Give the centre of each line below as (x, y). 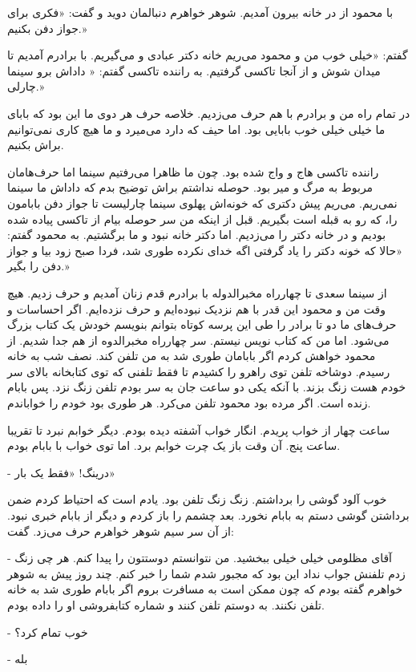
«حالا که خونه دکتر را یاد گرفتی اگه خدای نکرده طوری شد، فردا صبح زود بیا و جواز (205, 250)
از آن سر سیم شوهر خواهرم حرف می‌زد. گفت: (121, 530)
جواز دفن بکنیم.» (47, 28)
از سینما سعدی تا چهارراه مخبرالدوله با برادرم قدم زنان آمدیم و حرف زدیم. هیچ (197, 292)
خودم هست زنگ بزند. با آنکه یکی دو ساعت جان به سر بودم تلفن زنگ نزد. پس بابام (207, 387)
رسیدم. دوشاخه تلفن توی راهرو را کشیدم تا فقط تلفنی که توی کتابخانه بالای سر (199, 371)
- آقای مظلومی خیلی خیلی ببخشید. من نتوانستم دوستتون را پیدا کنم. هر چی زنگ (200, 558)
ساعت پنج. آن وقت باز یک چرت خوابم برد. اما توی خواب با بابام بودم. (174, 445)
